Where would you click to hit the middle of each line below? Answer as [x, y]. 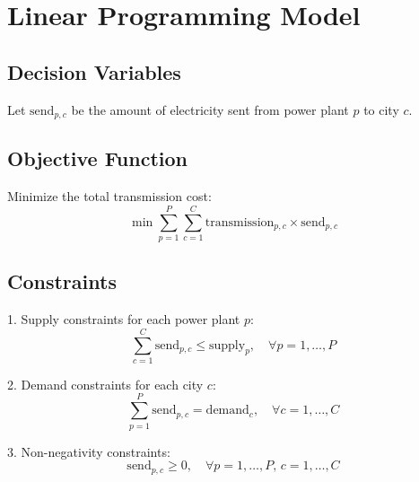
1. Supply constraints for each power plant [124, 319]
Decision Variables [94, 71]
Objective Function [98, 158]
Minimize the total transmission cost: [109, 196]
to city [381, 109]
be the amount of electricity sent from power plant [210, 109]
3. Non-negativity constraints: [89, 451]
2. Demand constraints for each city [105, 384]
